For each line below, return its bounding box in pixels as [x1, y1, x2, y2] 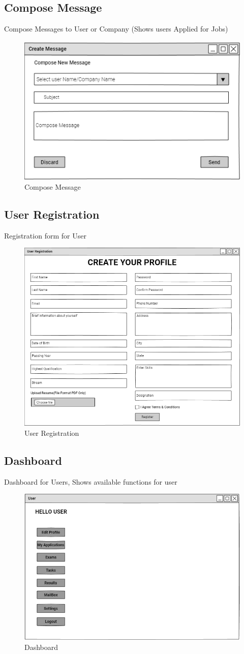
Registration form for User [4, 230, 86, 241]
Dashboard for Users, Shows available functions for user [4, 476, 177, 487]
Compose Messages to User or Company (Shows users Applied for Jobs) [4, 23, 228, 34]
